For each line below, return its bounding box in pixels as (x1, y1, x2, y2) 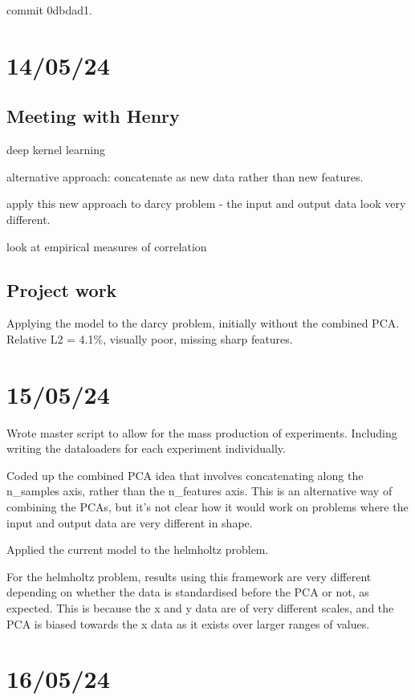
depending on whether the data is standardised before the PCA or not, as (6, 584, 369, 600)
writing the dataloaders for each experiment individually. (6, 440, 286, 457)
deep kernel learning (6, 141, 105, 158)
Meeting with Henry (6, 104, 180, 128)
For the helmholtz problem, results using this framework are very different (6, 568, 372, 584)
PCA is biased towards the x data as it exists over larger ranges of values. (6, 615, 370, 632)
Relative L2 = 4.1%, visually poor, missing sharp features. (6, 330, 293, 347)
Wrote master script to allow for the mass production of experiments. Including (6, 424, 397, 441)
